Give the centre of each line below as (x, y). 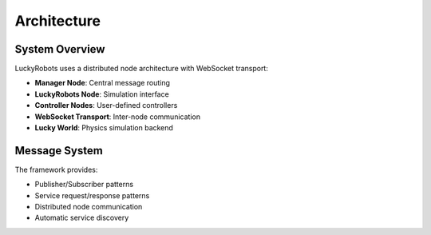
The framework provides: (56, 169)
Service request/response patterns (92, 195)
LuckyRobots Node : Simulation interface (102, 94)
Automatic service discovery (82, 218)
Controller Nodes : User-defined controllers (106, 106)
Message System (59, 151)
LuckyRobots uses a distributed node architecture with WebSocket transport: (142, 69)
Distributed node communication (89, 207)
